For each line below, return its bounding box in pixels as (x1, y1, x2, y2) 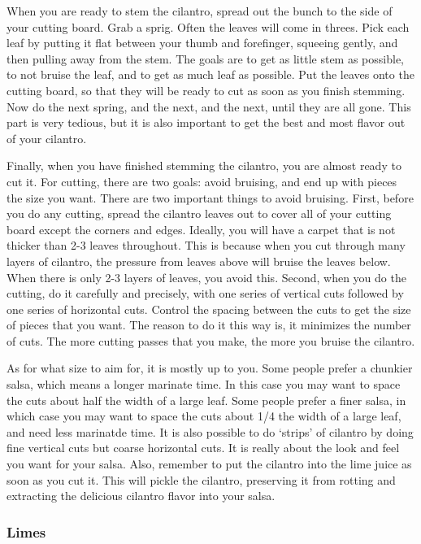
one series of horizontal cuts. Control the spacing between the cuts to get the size (7, 300, 411, 317)
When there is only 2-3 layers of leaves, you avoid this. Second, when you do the (7, 268, 406, 285)
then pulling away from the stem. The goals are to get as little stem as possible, (7, 50, 404, 67)
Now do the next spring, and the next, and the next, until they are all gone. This (7, 98, 411, 115)
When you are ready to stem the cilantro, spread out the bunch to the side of (7, 2, 393, 19)
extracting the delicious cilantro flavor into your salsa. (7, 487, 276, 504)
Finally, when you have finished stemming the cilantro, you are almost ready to (7, 157, 401, 174)
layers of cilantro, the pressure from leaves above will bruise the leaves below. (7, 252, 391, 269)
